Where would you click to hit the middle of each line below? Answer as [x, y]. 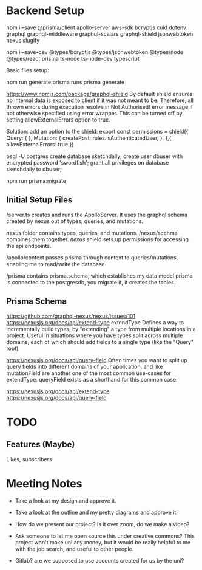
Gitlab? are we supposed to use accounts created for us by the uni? [99, 560]
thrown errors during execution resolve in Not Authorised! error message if [99, 106]
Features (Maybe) [41, 445]
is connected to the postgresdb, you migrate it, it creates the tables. [91, 282]
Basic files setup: [28, 70]
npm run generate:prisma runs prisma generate [66, 82]
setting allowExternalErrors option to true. [58, 120]
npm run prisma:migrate [36, 180]
